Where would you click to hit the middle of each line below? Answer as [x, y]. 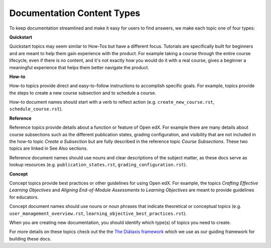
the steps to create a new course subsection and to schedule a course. [83, 93]
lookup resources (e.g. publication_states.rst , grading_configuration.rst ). [98, 165]
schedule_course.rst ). [36, 109]
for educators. [24, 197]
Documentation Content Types [75, 13]
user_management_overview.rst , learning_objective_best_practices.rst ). [98, 213]
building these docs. [30, 238]
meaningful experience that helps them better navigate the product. [79, 67]
